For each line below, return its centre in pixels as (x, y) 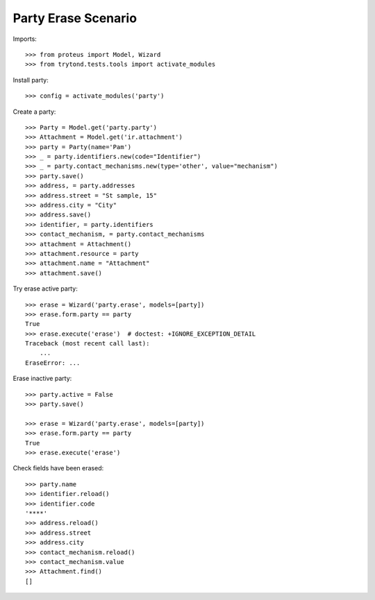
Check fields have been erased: (58, 468)
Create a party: (34, 112)
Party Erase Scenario (75, 18)
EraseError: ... (53, 363)
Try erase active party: (45, 289)
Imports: (25, 39)
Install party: (31, 80)
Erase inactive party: (42, 379)
